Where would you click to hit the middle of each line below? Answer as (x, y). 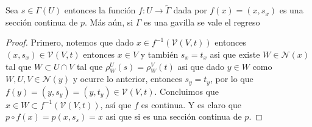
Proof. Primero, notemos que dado (70, 42)
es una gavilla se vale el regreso (202, 22)
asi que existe (235, 54)
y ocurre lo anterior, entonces (127, 79)
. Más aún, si (109, 22)
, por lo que (232, 79)
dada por (190, 10)
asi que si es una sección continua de (174, 116)
